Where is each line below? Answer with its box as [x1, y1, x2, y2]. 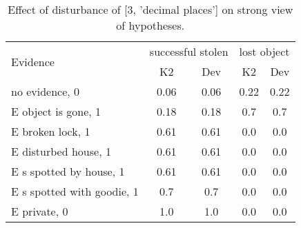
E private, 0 [11, 203, 68, 219]
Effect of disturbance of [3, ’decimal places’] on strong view [8, 1, 293, 17]
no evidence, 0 [11, 83, 80, 99]
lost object [239, 43, 290, 59]
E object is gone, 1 [11, 103, 101, 119]
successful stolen [149, 43, 229, 59]
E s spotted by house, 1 [11, 163, 125, 179]
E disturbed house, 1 [11, 143, 111, 159]
